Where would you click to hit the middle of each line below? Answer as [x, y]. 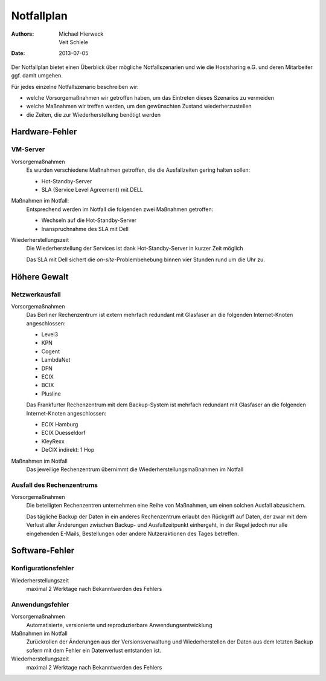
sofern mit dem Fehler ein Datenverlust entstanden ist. [94, 650]
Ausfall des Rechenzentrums [55, 485]
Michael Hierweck [81, 34]
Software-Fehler [43, 551]
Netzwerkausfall [36, 295]
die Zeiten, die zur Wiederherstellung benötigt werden [94, 114]
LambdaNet [56, 360]
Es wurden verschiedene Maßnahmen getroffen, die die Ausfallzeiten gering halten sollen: [138, 170]
